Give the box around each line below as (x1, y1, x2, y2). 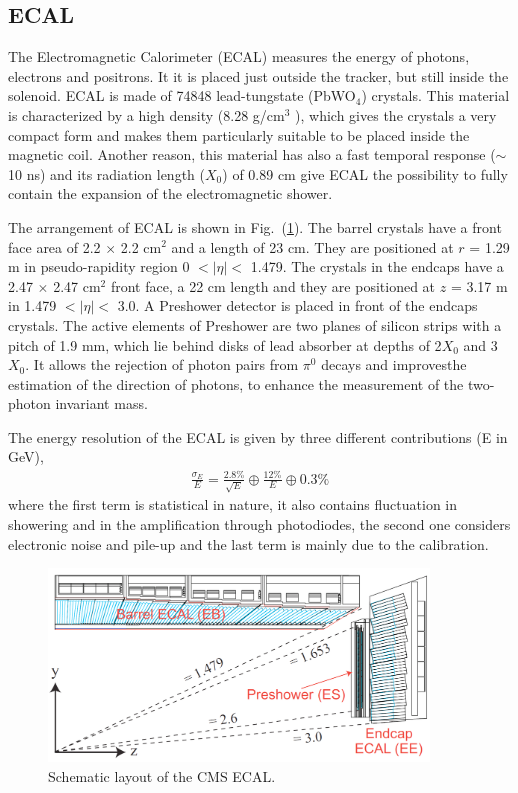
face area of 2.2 (8, 236, 101, 257)
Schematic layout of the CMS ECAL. (48, 765, 276, 786)
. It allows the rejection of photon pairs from (25, 354, 299, 375)
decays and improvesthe (321, 354, 467, 375)
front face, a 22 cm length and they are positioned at (110, 275, 436, 296)
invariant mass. (55, 393, 148, 414)
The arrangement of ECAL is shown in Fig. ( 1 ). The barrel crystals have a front (8, 216, 502, 237)
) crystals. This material (361, 85, 510, 106)
